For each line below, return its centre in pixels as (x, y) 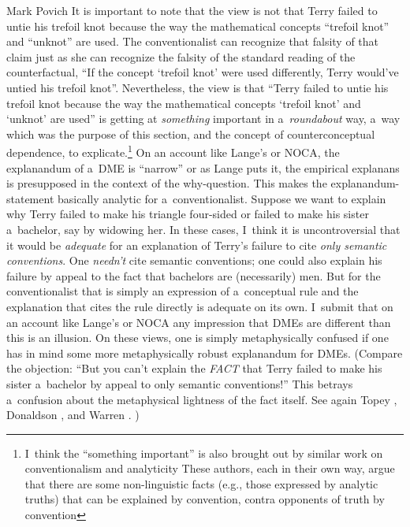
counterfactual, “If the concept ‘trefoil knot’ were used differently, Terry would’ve (203, 72)
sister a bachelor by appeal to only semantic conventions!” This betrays (180, 383)
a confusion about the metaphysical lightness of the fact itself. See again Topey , (202, 399)
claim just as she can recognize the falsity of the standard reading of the (181, 56)
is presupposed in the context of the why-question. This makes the (167, 183)
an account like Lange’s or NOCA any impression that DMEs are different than (199, 322)
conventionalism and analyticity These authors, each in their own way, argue (210, 468)
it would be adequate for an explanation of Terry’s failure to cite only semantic (197, 245)
